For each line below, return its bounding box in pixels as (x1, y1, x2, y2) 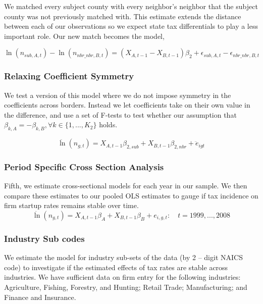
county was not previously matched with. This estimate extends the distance (4, 11, 241, 21)
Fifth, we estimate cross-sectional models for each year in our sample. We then (4, 180, 247, 191)
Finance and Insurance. (4, 291, 76, 302)
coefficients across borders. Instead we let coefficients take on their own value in (4, 99, 250, 110)
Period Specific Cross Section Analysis (4, 160, 164, 173)
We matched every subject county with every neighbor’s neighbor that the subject (4, 1, 258, 11)
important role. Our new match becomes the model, (4, 30, 165, 41)
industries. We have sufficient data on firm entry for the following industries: (4, 272, 241, 282)
